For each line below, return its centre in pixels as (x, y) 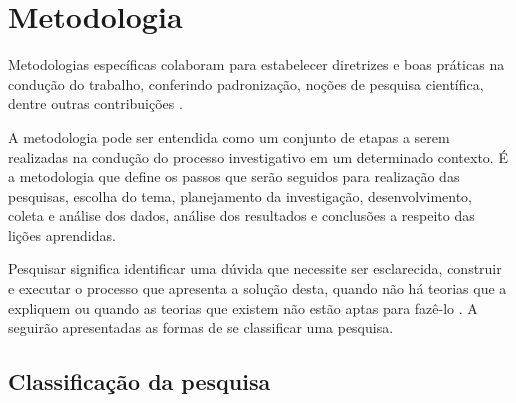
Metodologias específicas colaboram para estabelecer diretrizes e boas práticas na (256, 64)
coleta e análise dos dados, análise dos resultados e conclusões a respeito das (241, 215)
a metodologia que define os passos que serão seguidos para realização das (234, 176)
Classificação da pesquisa (139, 381)
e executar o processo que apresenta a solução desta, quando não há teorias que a (257, 288)
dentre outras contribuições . (95, 103)
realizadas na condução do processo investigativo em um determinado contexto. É (258, 156)
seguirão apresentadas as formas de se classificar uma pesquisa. (201, 327)
